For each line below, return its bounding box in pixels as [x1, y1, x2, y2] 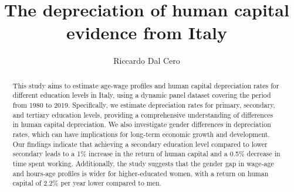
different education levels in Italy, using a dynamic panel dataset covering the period [12, 90, 271, 100]
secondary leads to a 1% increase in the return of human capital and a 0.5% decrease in [12, 149, 281, 159]
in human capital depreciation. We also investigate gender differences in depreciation [12, 119, 271, 129]
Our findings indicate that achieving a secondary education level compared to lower [12, 139, 268, 149]
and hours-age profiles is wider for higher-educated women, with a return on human [12, 168, 269, 178]
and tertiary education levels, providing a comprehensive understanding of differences [12, 109, 273, 119]
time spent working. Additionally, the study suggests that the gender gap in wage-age [12, 158, 274, 168]
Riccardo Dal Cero [113, 54, 180, 67]
